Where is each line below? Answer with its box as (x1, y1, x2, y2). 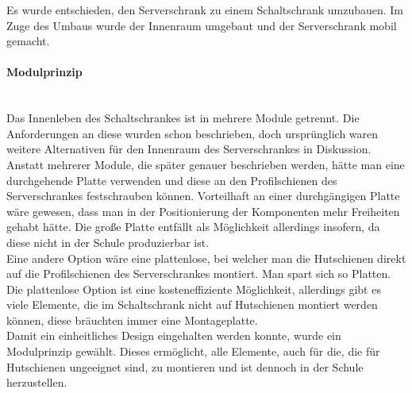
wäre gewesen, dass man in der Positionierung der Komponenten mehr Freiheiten (6, 202, 400, 219)
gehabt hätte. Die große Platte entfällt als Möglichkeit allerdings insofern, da (6, 218, 380, 235)
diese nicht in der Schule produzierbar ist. (6, 233, 210, 250)
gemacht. (6, 33, 50, 49)
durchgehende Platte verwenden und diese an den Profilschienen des (6, 171, 337, 188)
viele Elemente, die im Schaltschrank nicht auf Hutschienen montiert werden (6, 296, 378, 313)
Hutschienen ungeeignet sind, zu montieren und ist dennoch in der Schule (6, 358, 364, 375)
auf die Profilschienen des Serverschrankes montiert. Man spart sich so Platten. (6, 265, 391, 282)
